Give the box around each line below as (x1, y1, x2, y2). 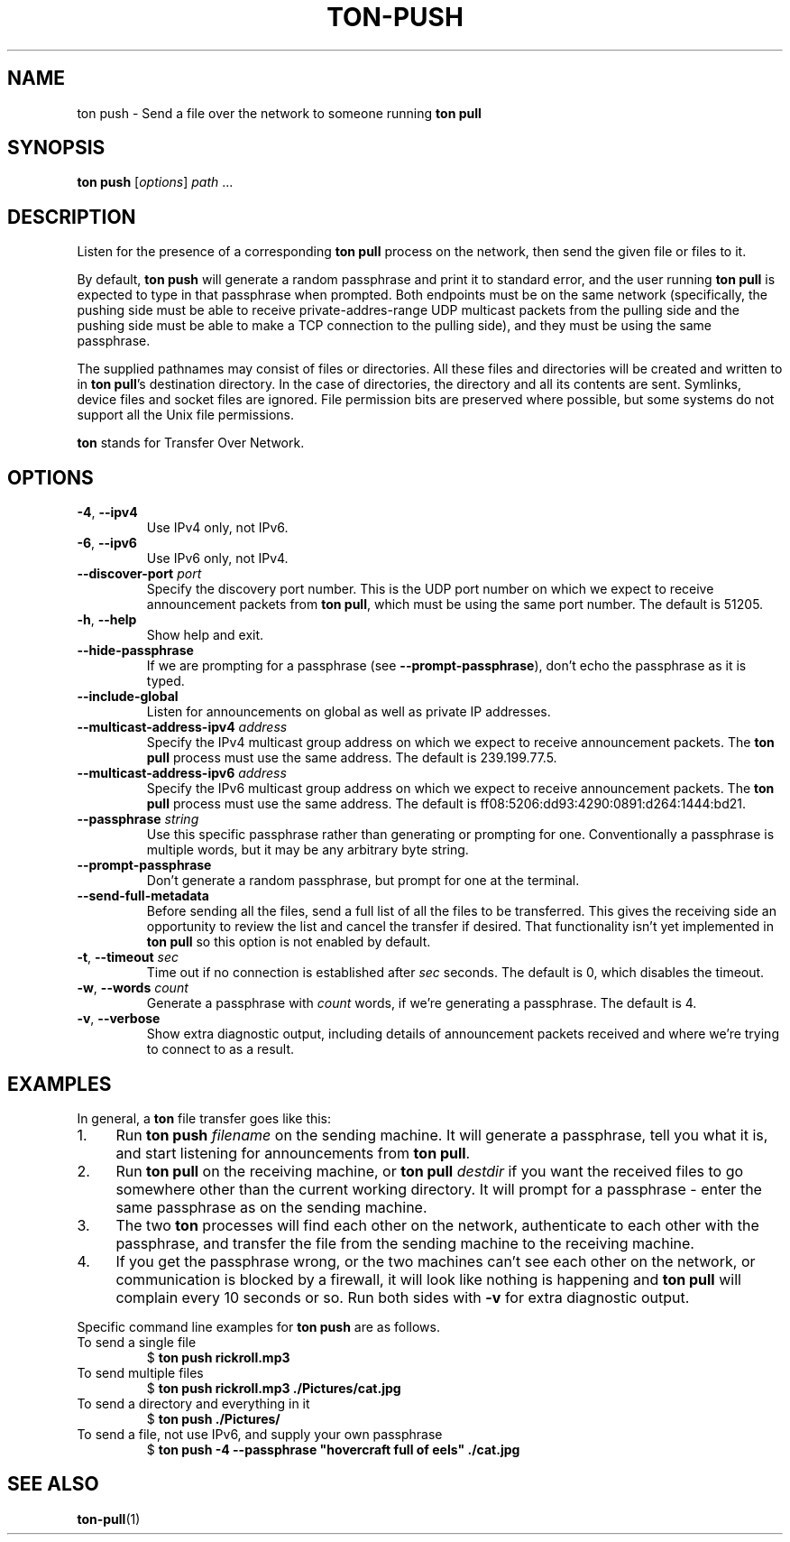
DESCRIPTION (7, 205, 136, 228)
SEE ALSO (7, 1473, 99, 1496)
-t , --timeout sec (77, 949, 179, 965)
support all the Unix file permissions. (77, 407, 295, 423)
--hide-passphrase (77, 642, 194, 659)
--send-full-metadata (77, 888, 209, 904)
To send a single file (77, 1334, 197, 1350)
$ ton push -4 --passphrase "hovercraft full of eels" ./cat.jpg (146, 1441, 520, 1457)
